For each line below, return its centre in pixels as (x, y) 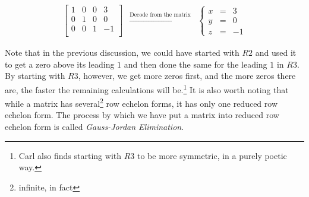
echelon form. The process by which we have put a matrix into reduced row (142, 115)
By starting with (35, 76)
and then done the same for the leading (196, 64)
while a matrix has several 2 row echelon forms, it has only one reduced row (141, 102)
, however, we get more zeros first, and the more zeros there (187, 76)
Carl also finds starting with (70, 155)
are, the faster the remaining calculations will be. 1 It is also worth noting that (147, 88)
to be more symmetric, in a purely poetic (212, 155)
